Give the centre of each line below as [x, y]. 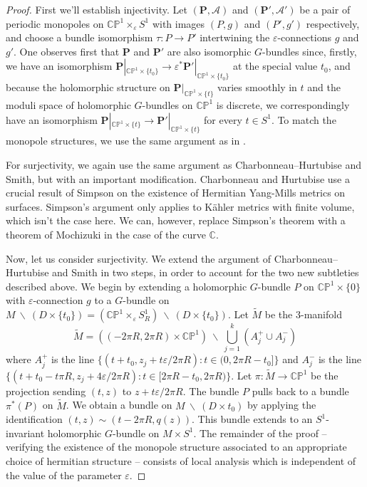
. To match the [304, 119]
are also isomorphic [209, 51]
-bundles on [167, 104]
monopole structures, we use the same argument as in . [126, 141]
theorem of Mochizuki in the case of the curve [106, 234]
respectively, [333, 23]
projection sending [46, 391]
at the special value [275, 66]
